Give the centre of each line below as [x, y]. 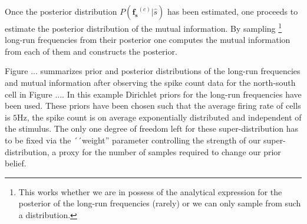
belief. [16, 163]
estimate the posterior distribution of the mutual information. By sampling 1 [143, 27]
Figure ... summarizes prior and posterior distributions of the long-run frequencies [153, 71]
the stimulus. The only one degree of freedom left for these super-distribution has [152, 128]
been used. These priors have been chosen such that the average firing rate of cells [153, 106]
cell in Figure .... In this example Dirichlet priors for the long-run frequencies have [153, 94]
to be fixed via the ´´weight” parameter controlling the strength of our [133, 140]
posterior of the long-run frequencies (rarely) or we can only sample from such [160, 203]
